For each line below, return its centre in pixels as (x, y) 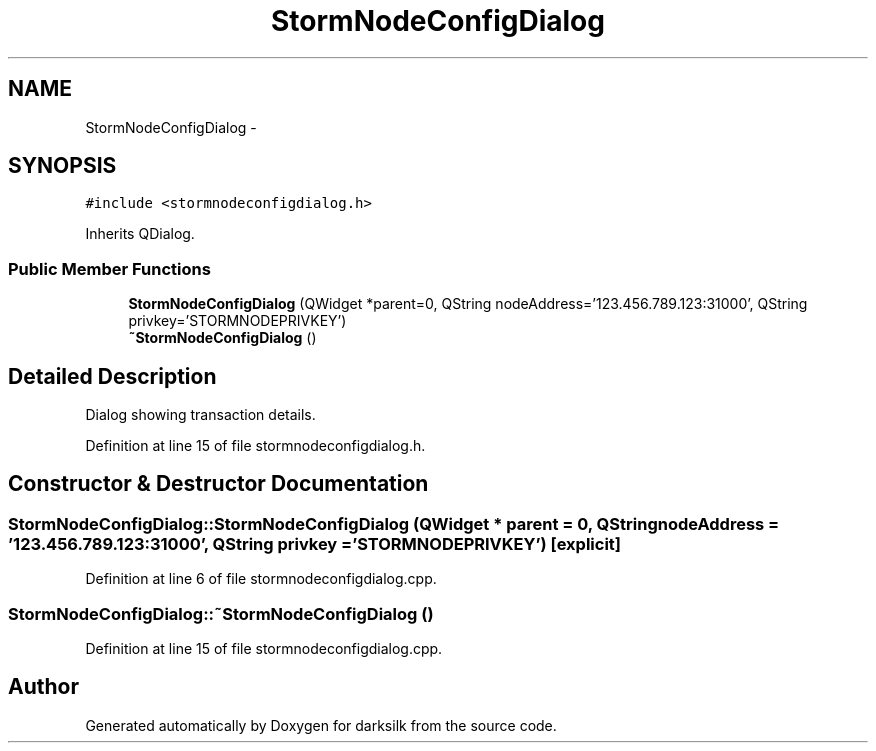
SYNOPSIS (62, 166)
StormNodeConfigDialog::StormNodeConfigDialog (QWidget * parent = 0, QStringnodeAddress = (394, 523)
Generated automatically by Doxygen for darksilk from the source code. (321, 725)
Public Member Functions (109, 268)
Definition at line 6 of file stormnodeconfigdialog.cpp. (261, 579)
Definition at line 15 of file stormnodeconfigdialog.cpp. (264, 648)
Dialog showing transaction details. (200, 415)
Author (43, 687)
